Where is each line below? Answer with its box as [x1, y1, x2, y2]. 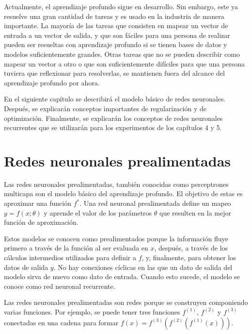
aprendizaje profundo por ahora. [4, 77, 100, 87]
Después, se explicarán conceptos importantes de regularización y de [4, 103, 206, 113]
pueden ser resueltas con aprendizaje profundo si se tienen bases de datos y [4, 39, 227, 50]
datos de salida [4, 262, 48, 272]
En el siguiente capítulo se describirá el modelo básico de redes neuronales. [4, 94, 226, 104]
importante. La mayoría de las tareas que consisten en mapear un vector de [4, 20, 228, 31]
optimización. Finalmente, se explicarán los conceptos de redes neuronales [4, 113, 223, 123]
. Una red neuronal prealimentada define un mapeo [79, 198, 231, 208]
